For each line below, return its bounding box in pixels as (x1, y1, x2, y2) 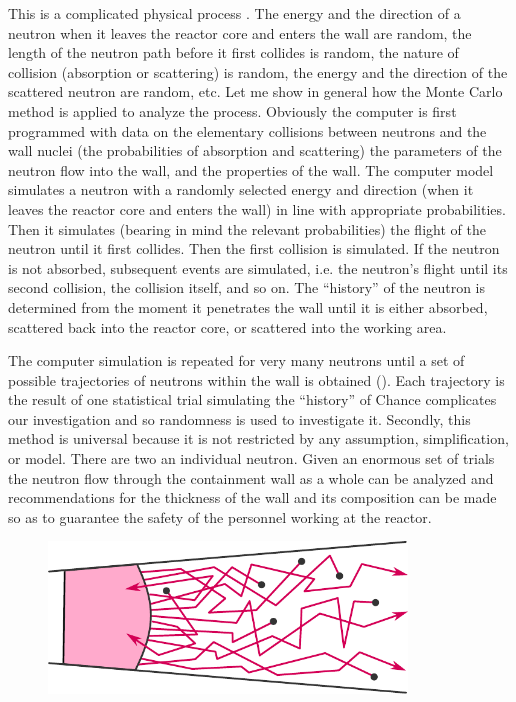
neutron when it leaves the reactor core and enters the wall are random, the (8, 22, 472, 43)
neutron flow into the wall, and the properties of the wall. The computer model (8, 159, 494, 180)
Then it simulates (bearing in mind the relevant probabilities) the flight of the (8, 218, 486, 239)
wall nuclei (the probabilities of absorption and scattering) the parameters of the (8, 140, 502, 161)
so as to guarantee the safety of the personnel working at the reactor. (8, 506, 432, 527)
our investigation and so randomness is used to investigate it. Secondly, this (8, 408, 471, 429)
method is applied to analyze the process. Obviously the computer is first (8, 100, 457, 121)
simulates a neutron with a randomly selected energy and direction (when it (8, 179, 474, 200)
